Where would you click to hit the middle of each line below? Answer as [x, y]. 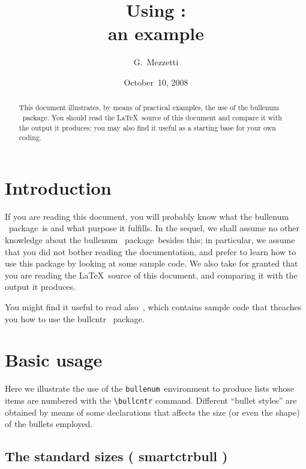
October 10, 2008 [156, 82]
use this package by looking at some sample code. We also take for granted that [151, 263]
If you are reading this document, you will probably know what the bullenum [147, 216]
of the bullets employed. [49, 424]
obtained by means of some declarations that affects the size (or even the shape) [152, 412]
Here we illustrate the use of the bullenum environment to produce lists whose [150, 388]
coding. [30, 137]
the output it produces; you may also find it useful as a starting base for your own [147, 127]
